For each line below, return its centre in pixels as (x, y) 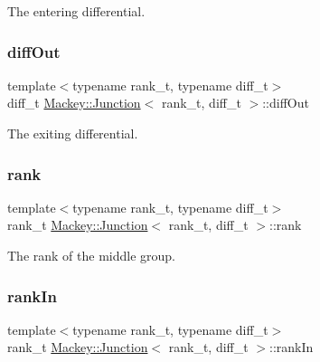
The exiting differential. (73, 133)
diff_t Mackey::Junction (74, 103)
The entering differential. (76, 11)
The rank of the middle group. (91, 255)
